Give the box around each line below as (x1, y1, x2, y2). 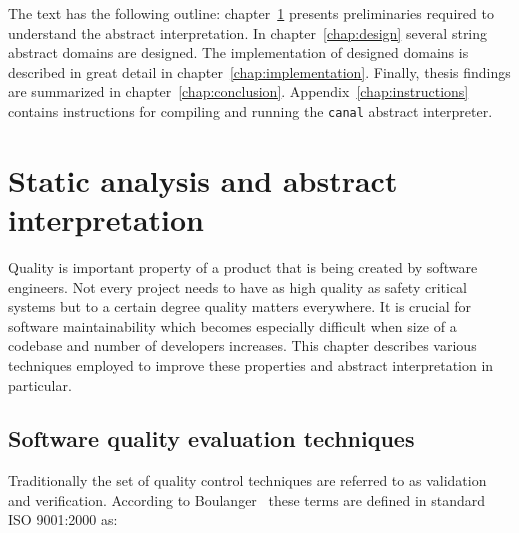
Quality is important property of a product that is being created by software (8, 256, 478, 277)
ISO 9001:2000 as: (8, 509, 118, 530)
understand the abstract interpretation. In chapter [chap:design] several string (8, 22, 488, 43)
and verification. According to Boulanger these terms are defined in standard (8, 489, 486, 510)
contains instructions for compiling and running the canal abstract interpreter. (8, 100, 493, 121)
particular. (8, 374, 72, 395)
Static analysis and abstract (8, 159, 398, 200)
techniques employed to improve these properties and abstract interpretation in (8, 354, 494, 375)
